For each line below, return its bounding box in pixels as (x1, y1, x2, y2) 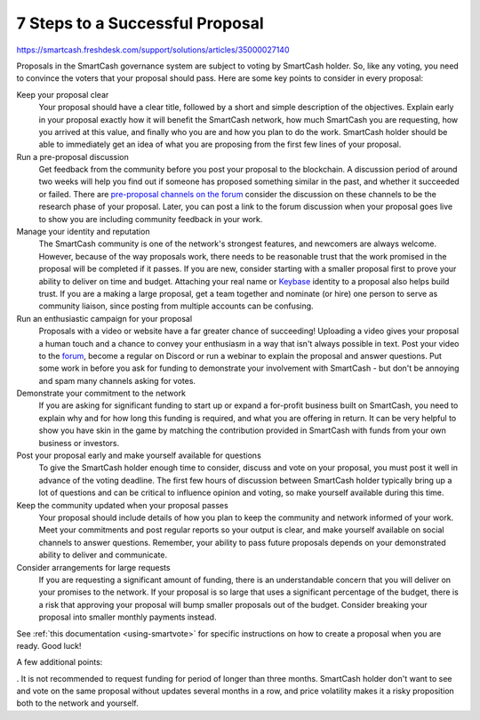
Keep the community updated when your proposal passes (16, 500, 228, 510)
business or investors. (38, 437, 120, 448)
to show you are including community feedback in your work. (38, 213, 263, 224)
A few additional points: (16, 657, 103, 668)
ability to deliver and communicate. (38, 549, 168, 560)
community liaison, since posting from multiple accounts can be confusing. (38, 300, 315, 311)
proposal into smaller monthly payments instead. (38, 612, 217, 622)
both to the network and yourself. (16, 698, 139, 708)
